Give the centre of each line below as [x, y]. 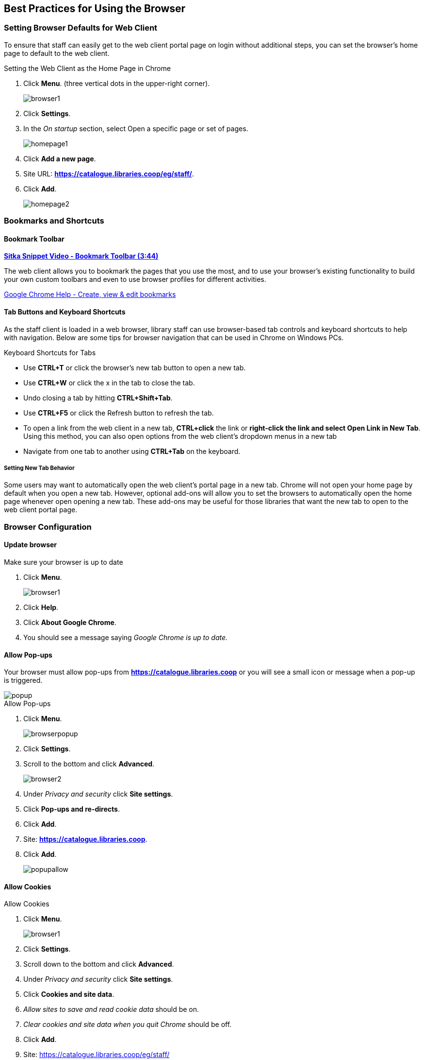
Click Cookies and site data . [69, 994]
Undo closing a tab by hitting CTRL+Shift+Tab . [98, 398]
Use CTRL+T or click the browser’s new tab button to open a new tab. [135, 367]
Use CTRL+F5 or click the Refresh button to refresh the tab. [119, 413]
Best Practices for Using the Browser [95, 9]
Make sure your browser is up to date [64, 562]
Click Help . [41, 607]
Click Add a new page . [60, 158]
